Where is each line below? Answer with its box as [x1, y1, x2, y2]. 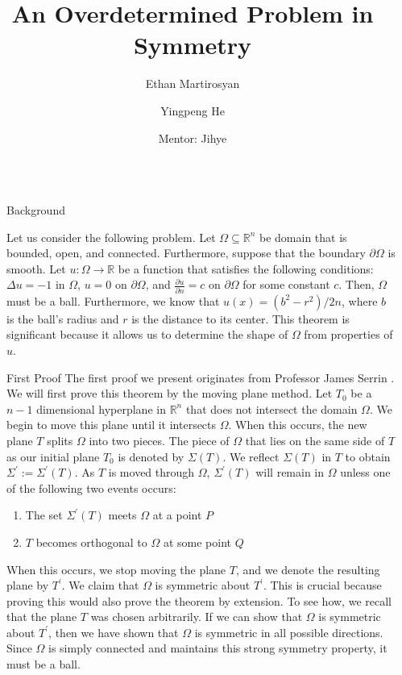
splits [47, 431, 73, 448]
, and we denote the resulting [235, 560, 380, 577]
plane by [6, 577, 49, 594]
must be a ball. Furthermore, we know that [6, 292, 220, 309]
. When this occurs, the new [228, 416, 367, 433]
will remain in [255, 464, 325, 481]
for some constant [242, 276, 330, 293]
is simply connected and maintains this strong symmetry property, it [48, 640, 387, 656]
